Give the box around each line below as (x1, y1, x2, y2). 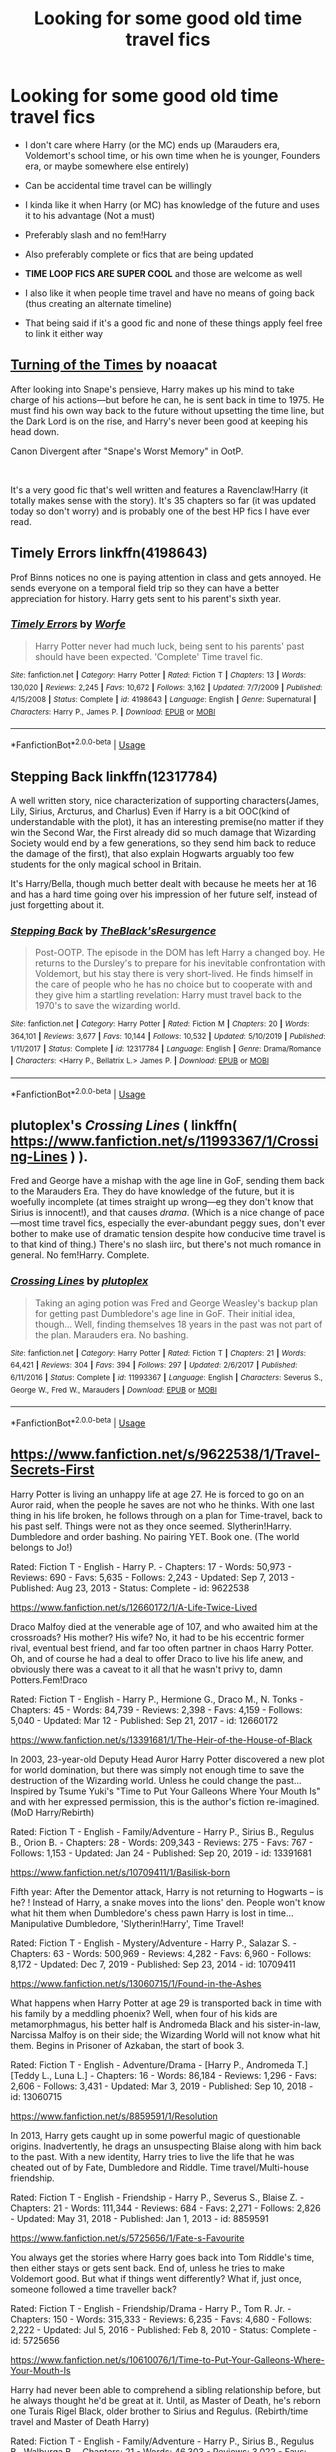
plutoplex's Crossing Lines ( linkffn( (10, 1117, 238, 1134)
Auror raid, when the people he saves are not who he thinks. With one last (10, 1498, 315, 1511)
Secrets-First (10, 1462, 95, 1479)
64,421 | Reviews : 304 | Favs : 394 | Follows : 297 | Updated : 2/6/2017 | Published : (10, 1360, 298, 1371)
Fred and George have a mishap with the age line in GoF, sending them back (10, 1175, 325, 1187)
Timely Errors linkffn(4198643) (10, 545, 208, 562)
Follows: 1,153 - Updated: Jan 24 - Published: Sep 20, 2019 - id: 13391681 (10, 1847, 312, 1859)
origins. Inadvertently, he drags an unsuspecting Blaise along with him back (10, 2140, 322, 2152)
